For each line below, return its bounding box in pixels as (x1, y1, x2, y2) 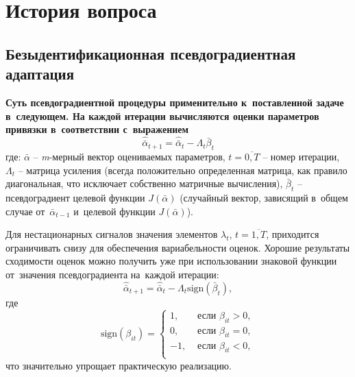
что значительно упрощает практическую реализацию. (5, 358, 232, 372)
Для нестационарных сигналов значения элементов (5, 227, 218, 241)
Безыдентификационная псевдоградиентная (5, 42, 296, 64)
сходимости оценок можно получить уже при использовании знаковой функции (5, 254, 337, 268)
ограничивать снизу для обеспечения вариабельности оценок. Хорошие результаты (5, 240, 350, 254)
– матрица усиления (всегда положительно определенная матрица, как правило (18, 162, 347, 177)
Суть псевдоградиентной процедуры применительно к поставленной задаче (5, 95, 344, 109)
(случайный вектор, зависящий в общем (180, 190, 348, 204)
